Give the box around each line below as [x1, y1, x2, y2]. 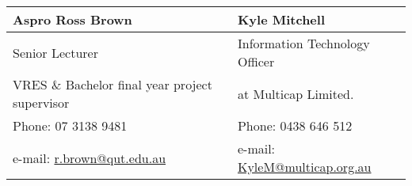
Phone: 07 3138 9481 [13, 116, 128, 135]
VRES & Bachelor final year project [13, 75, 212, 93]
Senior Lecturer [13, 43, 98, 62]
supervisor [13, 93, 70, 112]
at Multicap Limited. [237, 84, 354, 103]
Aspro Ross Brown [13, 10, 132, 28]
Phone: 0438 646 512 [237, 116, 353, 135]
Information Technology [237, 34, 370, 52]
